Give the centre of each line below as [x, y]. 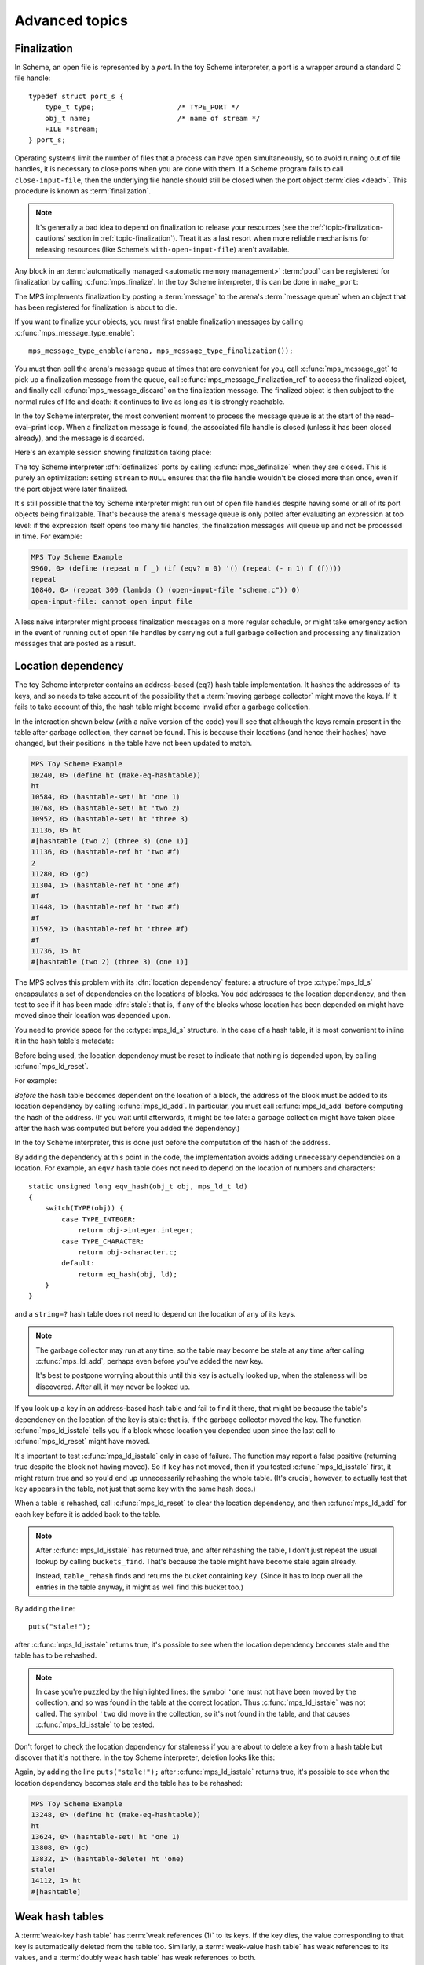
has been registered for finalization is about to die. [96, 307]
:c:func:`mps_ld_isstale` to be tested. [95, 1724]
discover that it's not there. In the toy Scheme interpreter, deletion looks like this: [145, 1757]
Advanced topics [71, 20]
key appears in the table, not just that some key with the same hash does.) [135, 1489]
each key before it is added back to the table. [88, 1514]
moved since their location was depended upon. [92, 1016]
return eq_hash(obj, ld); [128, 1274]
